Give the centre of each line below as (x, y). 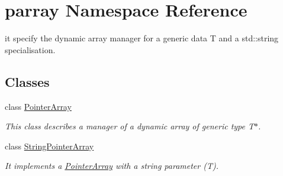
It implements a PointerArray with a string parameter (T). (112, 166)
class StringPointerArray (49, 146)
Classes (27, 81)
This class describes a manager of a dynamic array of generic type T (130, 126)
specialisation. (30, 49)
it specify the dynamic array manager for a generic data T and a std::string (142, 38)
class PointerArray (38, 106)
